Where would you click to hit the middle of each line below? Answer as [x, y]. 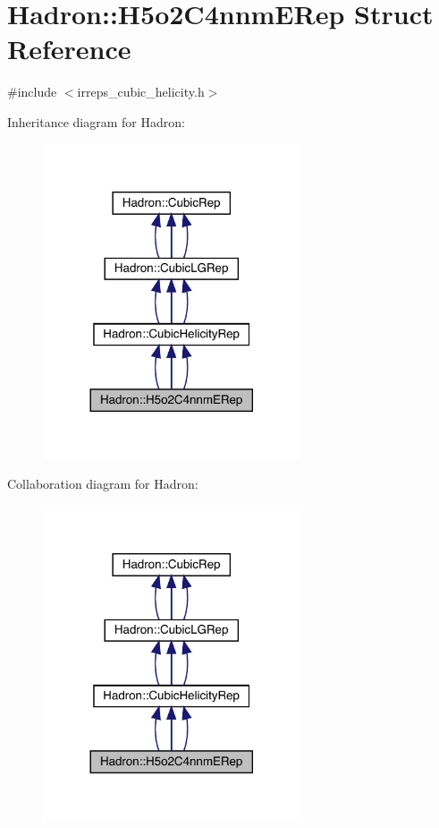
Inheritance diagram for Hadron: [96, 121]
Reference [69, 49]
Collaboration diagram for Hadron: [103, 484]
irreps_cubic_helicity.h [141, 92]
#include [32, 92]
